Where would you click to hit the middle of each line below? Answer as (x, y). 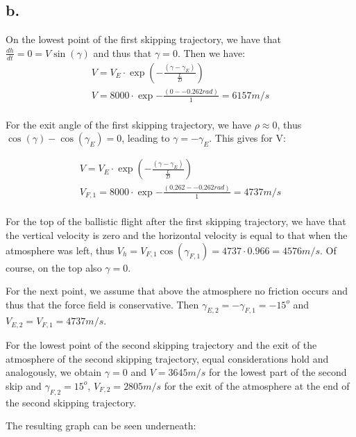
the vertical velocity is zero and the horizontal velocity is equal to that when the (177, 234)
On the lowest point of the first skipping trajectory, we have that (144, 39)
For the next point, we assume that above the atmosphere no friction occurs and (177, 291)
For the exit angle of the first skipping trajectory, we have (129, 124)
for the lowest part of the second (278, 372)
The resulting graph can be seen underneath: (101, 426)
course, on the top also (54, 267)
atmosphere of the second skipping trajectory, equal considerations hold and (167, 358)
